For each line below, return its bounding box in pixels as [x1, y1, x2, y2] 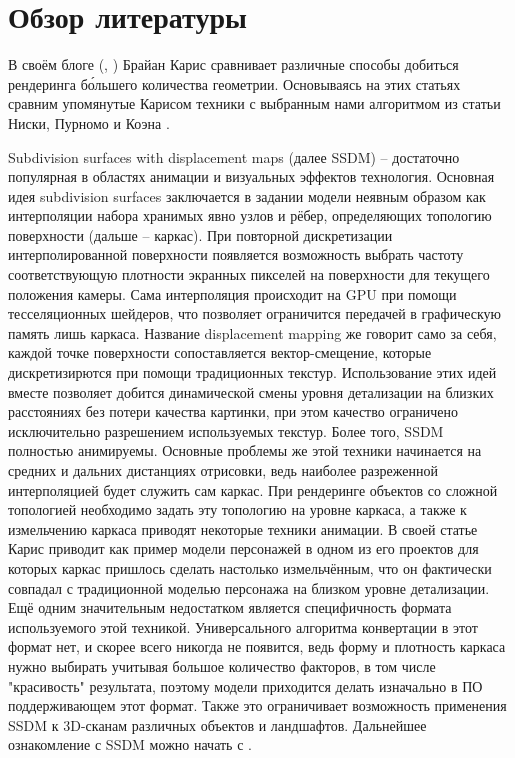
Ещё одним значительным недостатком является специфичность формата [8, 597, 452, 618]
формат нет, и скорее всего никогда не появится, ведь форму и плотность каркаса [8, 636, 506, 657]
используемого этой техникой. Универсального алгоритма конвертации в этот [8, 616, 478, 637]
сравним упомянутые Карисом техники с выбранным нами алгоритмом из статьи [8, 93, 501, 114]
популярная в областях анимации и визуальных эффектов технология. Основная [8, 166, 495, 187]
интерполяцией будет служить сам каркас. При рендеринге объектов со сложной [8, 479, 498, 500]
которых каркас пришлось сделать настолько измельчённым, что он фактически [8, 557, 492, 578]
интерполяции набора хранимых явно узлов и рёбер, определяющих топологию [8, 205, 492, 226]
